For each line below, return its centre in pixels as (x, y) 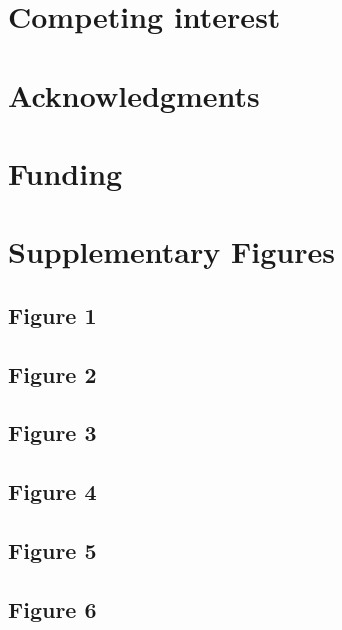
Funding (65, 172)
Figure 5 (52, 550)
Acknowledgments (134, 94)
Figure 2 (52, 373)
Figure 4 (52, 491)
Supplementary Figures (171, 251)
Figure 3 (52, 432)
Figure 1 (52, 314)
